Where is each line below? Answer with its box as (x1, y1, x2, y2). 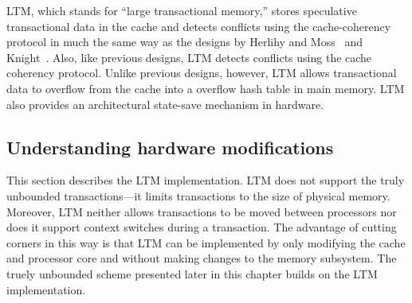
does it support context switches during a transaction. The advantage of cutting (6, 219, 397, 235)
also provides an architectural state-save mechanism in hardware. (6, 95, 324, 112)
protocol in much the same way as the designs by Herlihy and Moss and (6, 33, 363, 50)
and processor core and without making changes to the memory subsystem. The (6, 250, 397, 266)
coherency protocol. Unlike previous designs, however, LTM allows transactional (6, 64, 397, 81)
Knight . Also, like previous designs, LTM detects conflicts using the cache (6, 49, 372, 65)
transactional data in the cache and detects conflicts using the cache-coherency (6, 17, 391, 34)
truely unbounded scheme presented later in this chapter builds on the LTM (6, 265, 378, 282)
